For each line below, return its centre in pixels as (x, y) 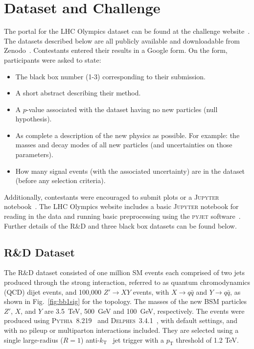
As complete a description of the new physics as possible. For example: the (127, 135)
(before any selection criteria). (60, 180)
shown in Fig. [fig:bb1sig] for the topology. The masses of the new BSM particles (126, 301)
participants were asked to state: (53, 59)
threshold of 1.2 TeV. (207, 339)
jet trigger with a (139, 339)
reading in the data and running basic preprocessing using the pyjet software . (122, 216)
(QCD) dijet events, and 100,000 (53, 291)
